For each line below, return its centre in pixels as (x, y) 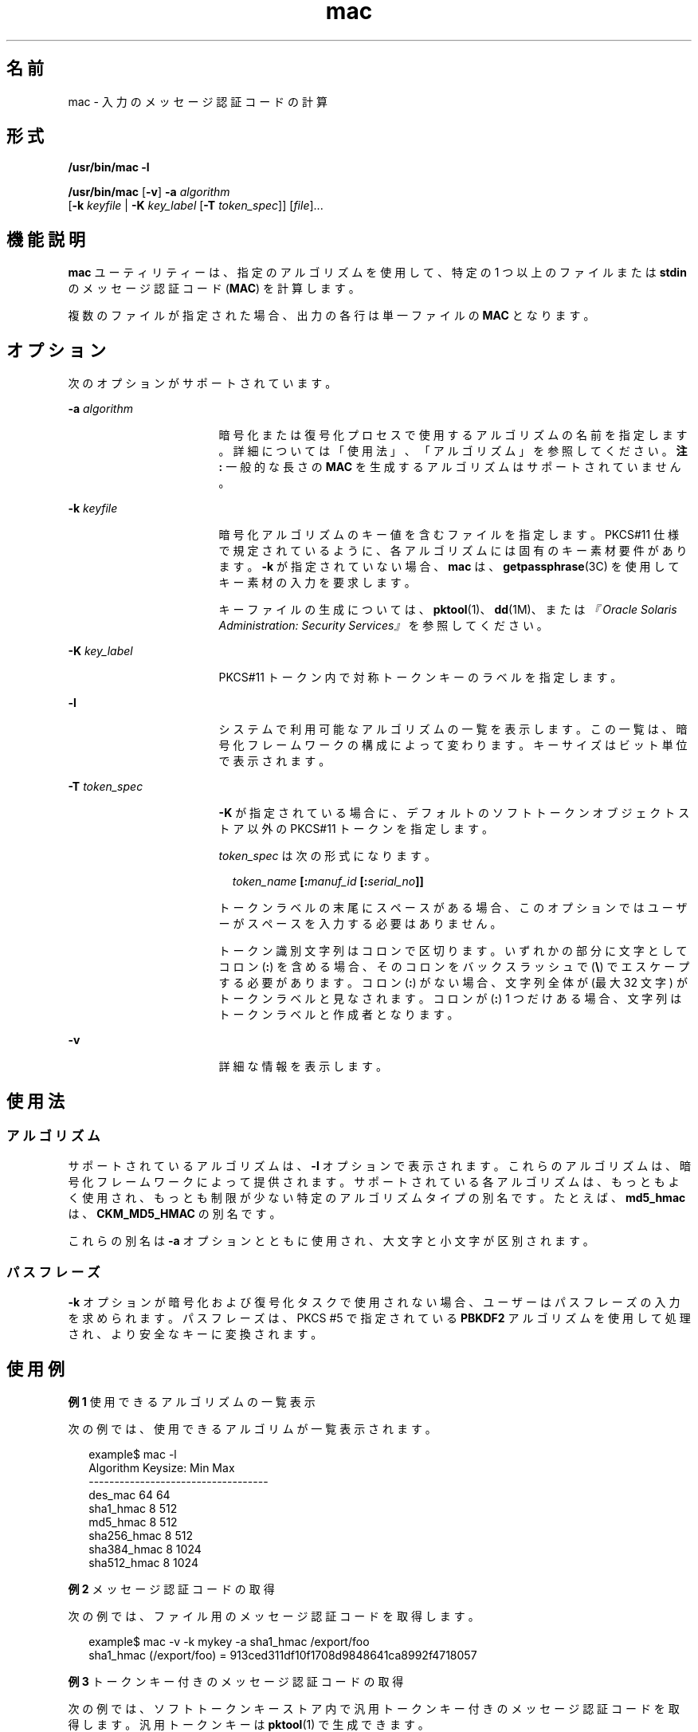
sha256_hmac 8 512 (141, 1535)
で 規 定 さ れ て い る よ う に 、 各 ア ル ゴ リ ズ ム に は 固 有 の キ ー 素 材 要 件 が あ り (453, 551)
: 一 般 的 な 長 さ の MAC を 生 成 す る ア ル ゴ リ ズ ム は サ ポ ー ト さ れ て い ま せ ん (450, 467)
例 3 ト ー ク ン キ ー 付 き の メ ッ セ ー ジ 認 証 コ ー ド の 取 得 (236, 1681)
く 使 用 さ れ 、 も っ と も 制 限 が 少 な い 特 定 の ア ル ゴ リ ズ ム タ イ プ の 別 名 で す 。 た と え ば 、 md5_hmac (377, 1198)
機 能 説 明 (46, 239)
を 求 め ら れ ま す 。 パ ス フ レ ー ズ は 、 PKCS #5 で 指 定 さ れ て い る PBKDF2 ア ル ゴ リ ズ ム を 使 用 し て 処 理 (379, 1318)
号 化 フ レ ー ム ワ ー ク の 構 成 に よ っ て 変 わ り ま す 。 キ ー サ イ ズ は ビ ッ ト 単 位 (453, 745)
